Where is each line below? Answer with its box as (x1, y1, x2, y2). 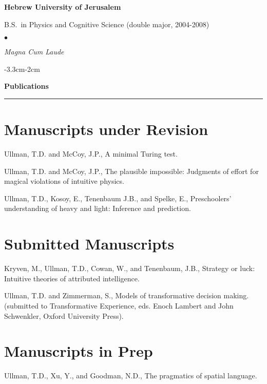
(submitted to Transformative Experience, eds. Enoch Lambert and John (4, 300, 234, 311)
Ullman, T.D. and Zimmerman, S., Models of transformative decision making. (4, 290, 249, 301)
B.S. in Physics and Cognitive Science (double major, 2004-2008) (4, 18, 209, 29)
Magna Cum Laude (4, 46, 64, 57)
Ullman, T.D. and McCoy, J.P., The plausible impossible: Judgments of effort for (4, 165, 259, 176)
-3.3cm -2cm (4, 63, 40, 74)
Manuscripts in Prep (4, 340, 153, 361)
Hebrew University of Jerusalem (4, 2, 121, 12)
